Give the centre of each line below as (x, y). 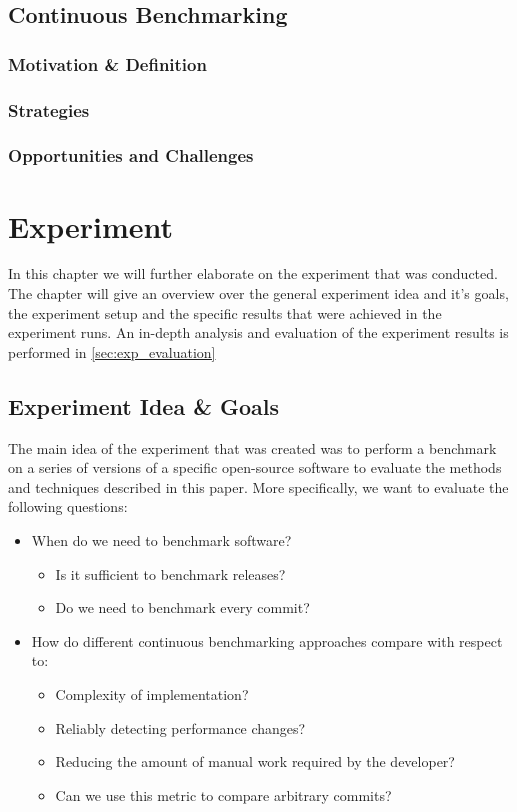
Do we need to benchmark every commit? (182, 607)
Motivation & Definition (107, 63)
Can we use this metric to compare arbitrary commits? (223, 794)
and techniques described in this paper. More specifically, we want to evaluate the (258, 486)
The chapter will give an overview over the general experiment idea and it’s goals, (258, 293)
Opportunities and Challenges (131, 155)
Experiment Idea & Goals (144, 405)
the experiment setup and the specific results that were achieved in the (225, 312)
